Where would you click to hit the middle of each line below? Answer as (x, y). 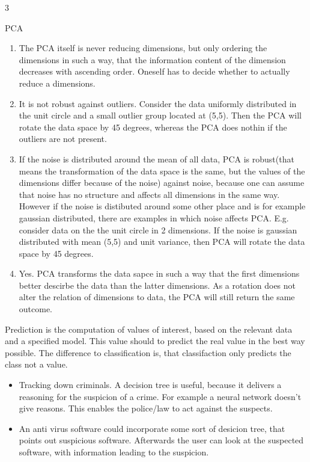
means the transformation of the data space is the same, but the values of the (162, 171)
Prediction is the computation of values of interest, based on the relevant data (149, 329)
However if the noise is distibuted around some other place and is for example (162, 206)
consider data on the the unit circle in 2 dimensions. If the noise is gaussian (158, 229)
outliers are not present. (63, 139)
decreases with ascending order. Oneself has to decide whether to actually (154, 71)
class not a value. (36, 364)
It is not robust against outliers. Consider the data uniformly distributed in (158, 103)
